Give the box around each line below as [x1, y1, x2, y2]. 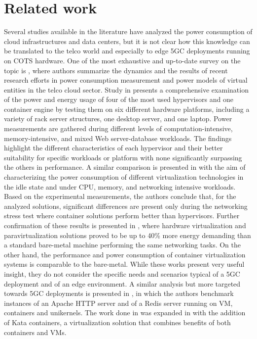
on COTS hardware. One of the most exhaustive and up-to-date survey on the [4, 55, 241, 65]
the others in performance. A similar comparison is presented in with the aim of [4, 162, 246, 172]
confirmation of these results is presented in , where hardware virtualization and [4, 220, 246, 230]
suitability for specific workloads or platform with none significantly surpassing [4, 152, 242, 162]
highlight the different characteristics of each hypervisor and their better [4, 143, 223, 153]
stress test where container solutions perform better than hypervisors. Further [4, 210, 240, 221]
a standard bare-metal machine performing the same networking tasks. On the [4, 240, 241, 250]
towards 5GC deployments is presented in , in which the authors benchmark [4, 288, 234, 298]
